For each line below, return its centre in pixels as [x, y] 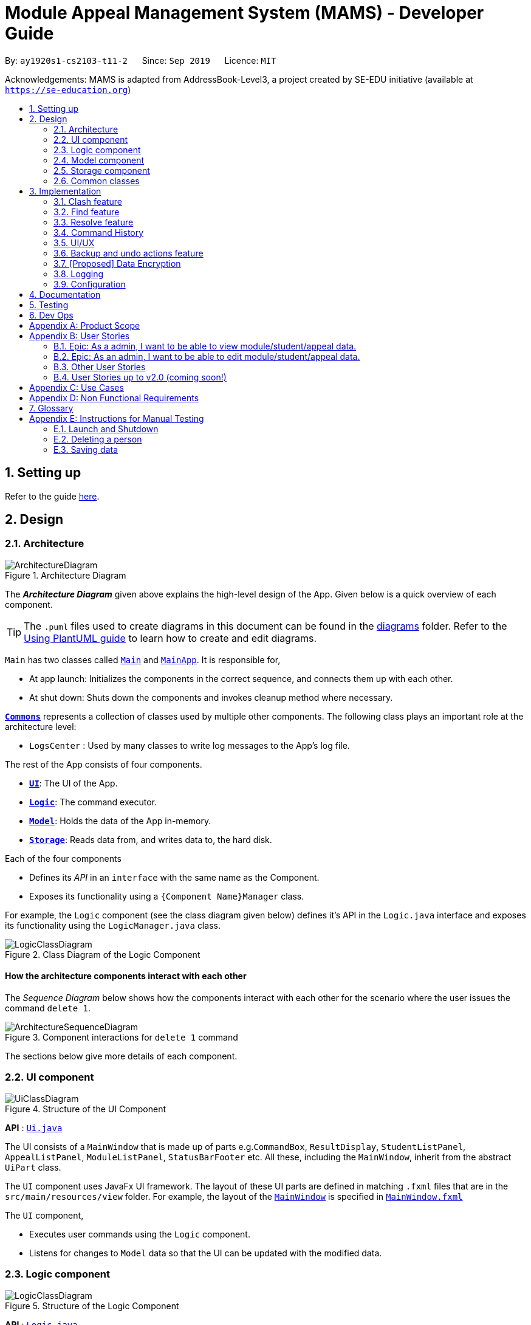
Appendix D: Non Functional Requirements [114, 397]
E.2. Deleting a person [98, 439]
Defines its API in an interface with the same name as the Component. [174, 877]
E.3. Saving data [86, 449]
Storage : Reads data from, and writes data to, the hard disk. [151, 839]
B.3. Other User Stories [100, 367]
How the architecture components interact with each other [126, 976]
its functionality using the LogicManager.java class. [113, 925]
